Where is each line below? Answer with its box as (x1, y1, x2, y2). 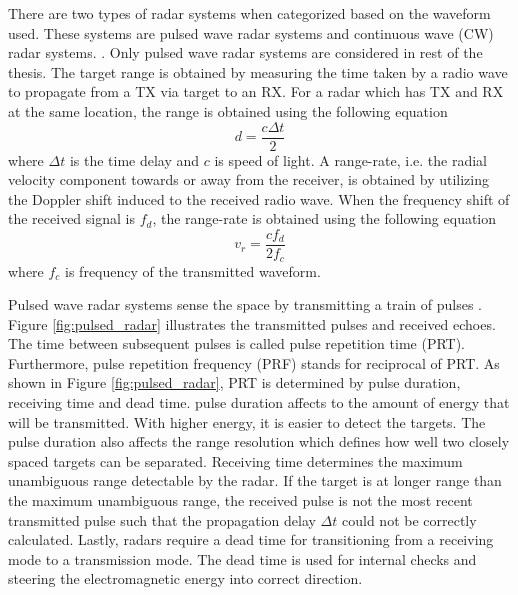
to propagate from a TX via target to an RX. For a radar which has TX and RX (8, 81, 504, 102)
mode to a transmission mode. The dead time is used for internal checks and (8, 548, 477, 569)
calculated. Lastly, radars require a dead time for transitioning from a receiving (8, 529, 494, 550)
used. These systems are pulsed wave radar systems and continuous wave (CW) (8, 22, 494, 43)
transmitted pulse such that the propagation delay (8, 509, 316, 530)
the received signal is (8, 208, 135, 229)
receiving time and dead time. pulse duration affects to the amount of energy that (8, 392, 510, 413)
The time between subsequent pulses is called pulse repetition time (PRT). (8, 333, 466, 354)
